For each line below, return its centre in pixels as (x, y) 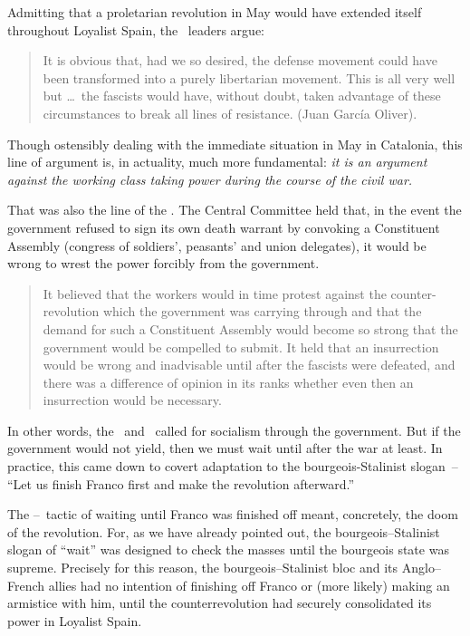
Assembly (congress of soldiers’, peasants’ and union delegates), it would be (217, 245)
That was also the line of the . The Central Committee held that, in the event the (235, 210)
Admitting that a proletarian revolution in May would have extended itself (215, 12)
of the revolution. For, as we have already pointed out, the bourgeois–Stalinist (224, 531)
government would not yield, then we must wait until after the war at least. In (225, 448)
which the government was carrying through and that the (262, 311)
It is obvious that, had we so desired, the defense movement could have (240, 60)
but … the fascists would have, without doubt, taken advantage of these (242, 96)
